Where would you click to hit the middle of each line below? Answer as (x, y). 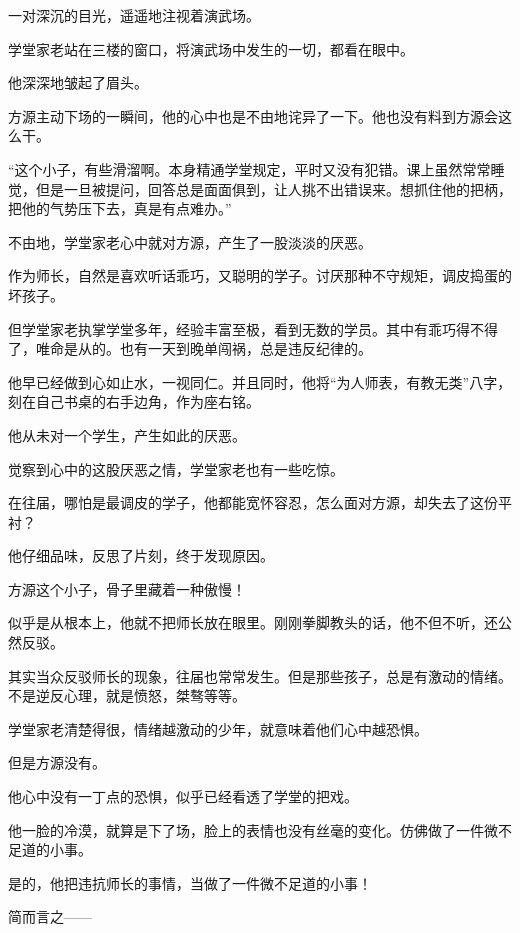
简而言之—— (50, 916)
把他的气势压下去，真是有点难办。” (120, 208)
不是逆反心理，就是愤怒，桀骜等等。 (127, 695)
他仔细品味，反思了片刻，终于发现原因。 (141, 555)
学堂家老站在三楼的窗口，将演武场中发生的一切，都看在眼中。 (211, 48)
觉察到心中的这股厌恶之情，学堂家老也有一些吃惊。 (176, 468)
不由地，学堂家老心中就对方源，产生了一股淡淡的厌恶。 (190, 241)
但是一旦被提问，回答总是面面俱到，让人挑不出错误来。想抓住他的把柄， (273, 188)
